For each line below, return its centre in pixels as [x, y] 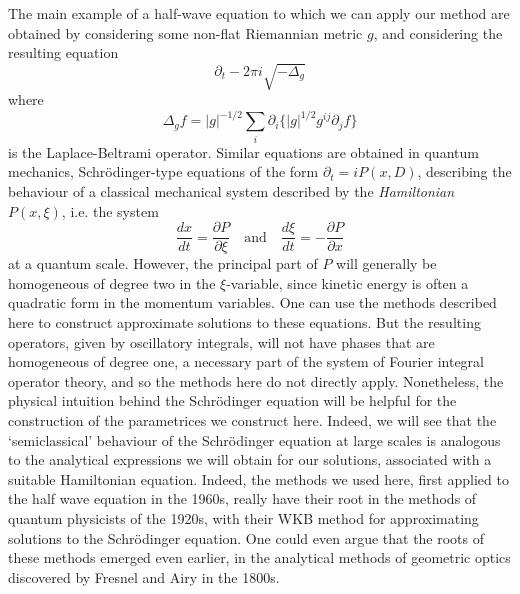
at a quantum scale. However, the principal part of [163, 263]
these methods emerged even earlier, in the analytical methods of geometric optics [259, 557]
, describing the [464, 171]
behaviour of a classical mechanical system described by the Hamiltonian [231, 190]
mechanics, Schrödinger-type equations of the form [163, 171]
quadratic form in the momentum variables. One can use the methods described [252, 302]
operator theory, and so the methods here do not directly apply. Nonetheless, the [256, 380]
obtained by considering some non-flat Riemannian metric [185, 32]
